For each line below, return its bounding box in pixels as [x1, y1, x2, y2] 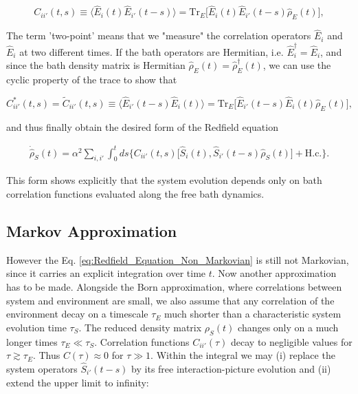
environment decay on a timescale [6, 307, 148, 321]
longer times [6, 334, 58, 349]
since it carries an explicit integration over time [6, 266, 206, 280]
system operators [6, 362, 78, 376]
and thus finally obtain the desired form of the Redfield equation [6, 119, 278, 134]
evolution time [6, 320, 67, 334]
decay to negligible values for [231, 334, 353, 349]
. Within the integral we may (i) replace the [150, 348, 335, 362]
